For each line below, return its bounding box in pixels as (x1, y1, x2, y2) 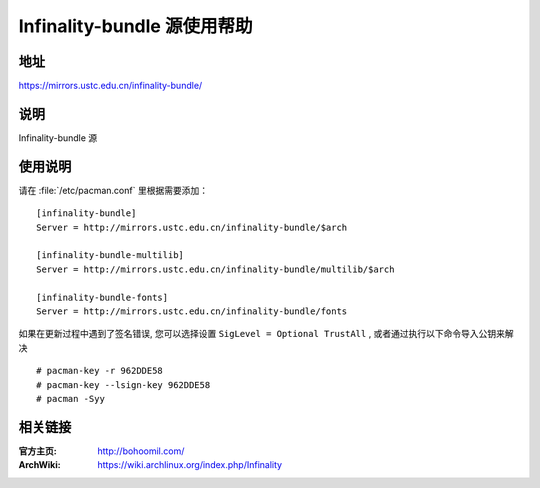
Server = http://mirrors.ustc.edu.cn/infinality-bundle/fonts (36, 306, 348, 317)
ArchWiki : (18, 459, 61, 471)
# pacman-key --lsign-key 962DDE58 (36, 379, 211, 390)
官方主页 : (18, 445, 57, 457)
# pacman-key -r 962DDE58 (36, 365, 164, 377)
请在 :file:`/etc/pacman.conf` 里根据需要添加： (18, 184, 209, 196)
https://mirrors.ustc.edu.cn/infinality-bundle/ (18, 80, 203, 92)
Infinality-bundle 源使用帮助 (18, 15, 253, 37)
